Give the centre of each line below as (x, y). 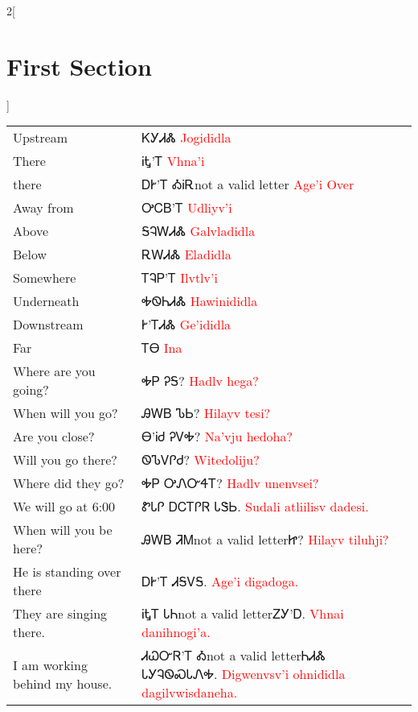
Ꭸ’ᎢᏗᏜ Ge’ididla (186, 325)
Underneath (46, 301)
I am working (50, 664)
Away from (43, 208)
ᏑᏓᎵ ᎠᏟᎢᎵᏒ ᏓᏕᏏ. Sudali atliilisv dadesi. (255, 507)
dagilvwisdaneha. (190, 693)
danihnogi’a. (176, 632)
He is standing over (67, 572)
